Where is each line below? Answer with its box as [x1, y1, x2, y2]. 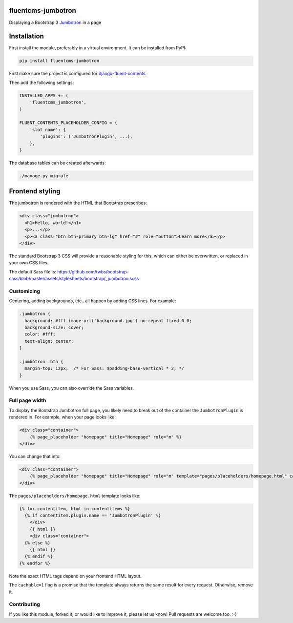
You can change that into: [9, 453, 61, 459]
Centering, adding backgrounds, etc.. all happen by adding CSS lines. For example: [9, 298, 176, 304]
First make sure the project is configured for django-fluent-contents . [9, 71, 147, 77]
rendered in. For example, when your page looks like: [9, 414, 116, 420]
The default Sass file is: [9, 269, 56, 274]
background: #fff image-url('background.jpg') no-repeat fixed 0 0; [24, 318, 192, 323]
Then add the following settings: [9, 80, 74, 85]
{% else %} [24, 540, 51, 545]
